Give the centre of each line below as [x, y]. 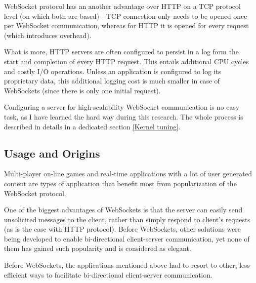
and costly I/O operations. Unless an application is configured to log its [113, 71]
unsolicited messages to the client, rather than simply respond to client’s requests [127, 219]
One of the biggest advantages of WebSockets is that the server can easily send [123, 210]
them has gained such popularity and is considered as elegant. [98, 248]
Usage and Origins [52, 153]
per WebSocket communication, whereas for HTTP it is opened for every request [127, 25]
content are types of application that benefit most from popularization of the [120, 183]
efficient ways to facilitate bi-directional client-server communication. [108, 274]
